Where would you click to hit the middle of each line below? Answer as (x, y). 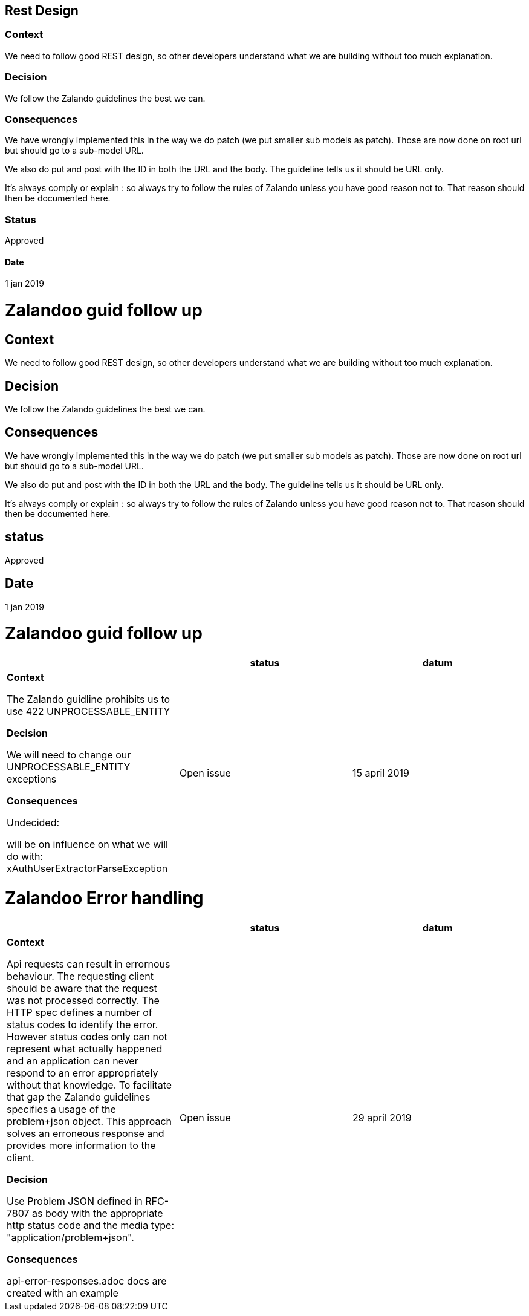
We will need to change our (69, 755)
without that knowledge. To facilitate (89, 1085)
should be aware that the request (82, 988)
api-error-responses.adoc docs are (87, 1281)
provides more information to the (81, 1145)
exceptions (32, 779)
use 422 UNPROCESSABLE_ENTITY (89, 712)
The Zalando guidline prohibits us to (89, 699)
